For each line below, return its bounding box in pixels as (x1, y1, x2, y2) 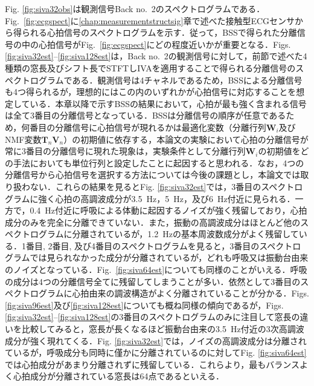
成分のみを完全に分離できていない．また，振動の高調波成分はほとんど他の (5, 215, 301, 228)
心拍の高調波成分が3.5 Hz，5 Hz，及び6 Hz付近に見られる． (55, 192, 295, 204)
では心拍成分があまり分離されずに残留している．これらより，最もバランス (5, 358, 300, 370)
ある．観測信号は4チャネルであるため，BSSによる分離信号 (72, 73, 303, 86)
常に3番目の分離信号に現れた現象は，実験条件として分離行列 (5, 145, 246, 157)
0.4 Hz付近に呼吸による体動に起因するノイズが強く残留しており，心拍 (30, 204, 307, 217)
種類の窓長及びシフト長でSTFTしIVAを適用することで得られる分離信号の (5, 61, 296, 74)
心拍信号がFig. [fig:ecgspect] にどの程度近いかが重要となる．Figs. (38, 38, 291, 50)
